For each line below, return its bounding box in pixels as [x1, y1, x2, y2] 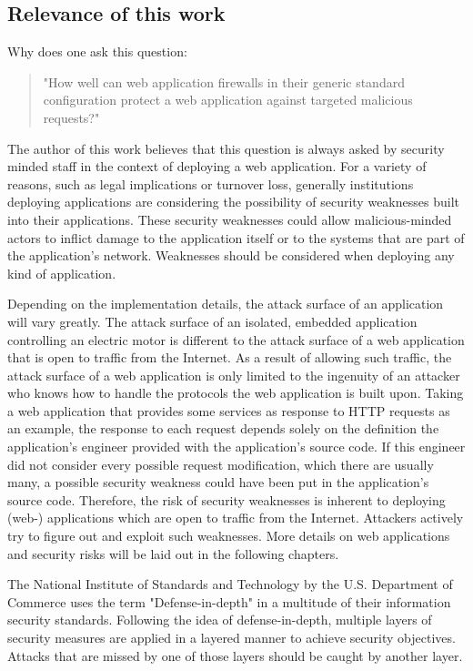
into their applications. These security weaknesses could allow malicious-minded [7, 209, 452, 229]
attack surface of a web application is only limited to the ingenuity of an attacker [7, 365, 460, 384]
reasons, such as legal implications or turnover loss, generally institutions [7, 174, 414, 193]
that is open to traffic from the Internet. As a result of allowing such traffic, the [7, 348, 452, 367]
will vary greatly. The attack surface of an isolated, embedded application [7, 311, 418, 330]
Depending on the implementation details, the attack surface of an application [7, 294, 444, 313]
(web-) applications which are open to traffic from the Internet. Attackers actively [7, 508, 464, 527]
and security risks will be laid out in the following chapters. [7, 544, 339, 563]
